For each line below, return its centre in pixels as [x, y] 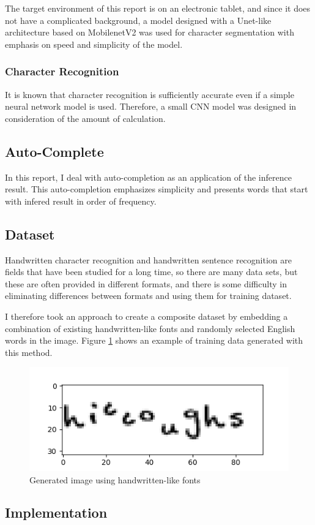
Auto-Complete [54, 151]
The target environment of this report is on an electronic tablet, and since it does [158, 8]
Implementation [56, 512]
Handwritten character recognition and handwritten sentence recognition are [148, 259]
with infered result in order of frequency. [81, 201]
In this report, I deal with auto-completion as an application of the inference [148, 177]
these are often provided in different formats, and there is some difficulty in [146, 283]
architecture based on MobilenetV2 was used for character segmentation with [150, 32]
